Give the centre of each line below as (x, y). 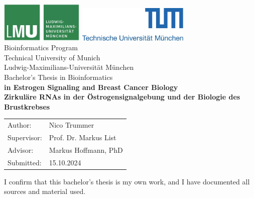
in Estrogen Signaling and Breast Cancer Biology (91, 87)
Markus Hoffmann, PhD (86, 150)
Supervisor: (25, 137)
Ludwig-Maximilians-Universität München (69, 67)
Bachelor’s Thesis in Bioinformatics (58, 77)
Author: (20, 125)
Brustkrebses (27, 106)
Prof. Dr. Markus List (83, 137)
